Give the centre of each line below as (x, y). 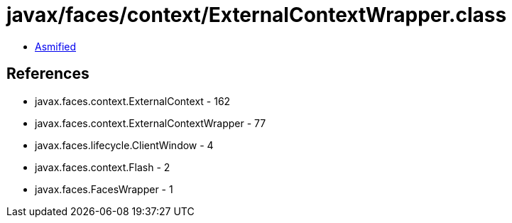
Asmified (56, 46)
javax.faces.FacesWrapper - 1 (104, 189)
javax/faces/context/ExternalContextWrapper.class (257, 15)
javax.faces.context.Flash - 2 (103, 167)
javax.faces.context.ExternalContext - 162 (133, 101)
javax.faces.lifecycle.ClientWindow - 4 (124, 145)
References (48, 74)
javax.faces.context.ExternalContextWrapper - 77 (151, 123)
